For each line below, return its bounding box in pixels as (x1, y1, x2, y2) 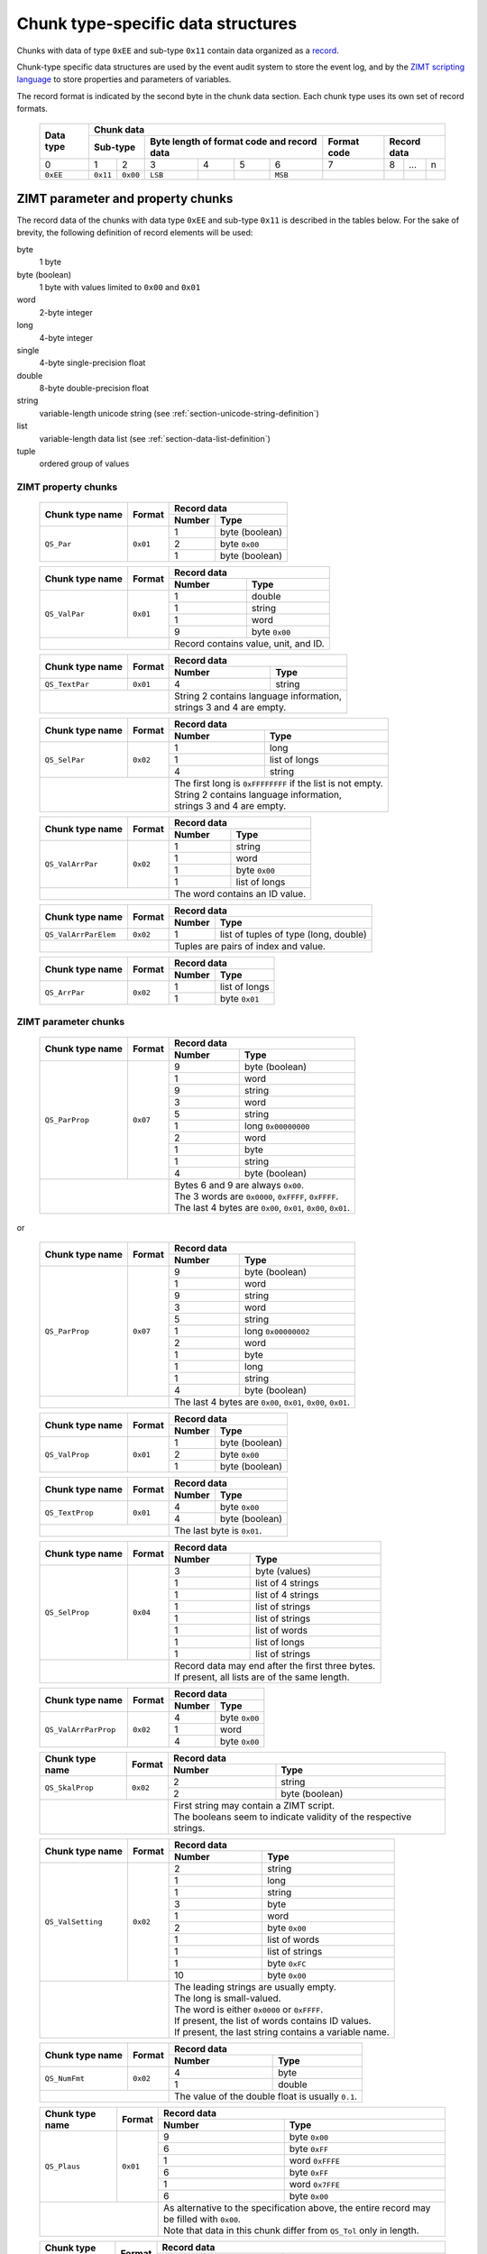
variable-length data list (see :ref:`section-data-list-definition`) (39, 433, 271, 444)
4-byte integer (39, 332, 94, 343)
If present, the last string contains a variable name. (174, 2026, 390, 2039)
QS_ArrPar (44, 988, 86, 998)
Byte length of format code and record (150, 135, 317, 148)
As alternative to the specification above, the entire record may (163, 2202, 431, 2214)
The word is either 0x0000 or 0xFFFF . (174, 2003, 324, 2016)
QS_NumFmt (44, 2074, 86, 2084)
